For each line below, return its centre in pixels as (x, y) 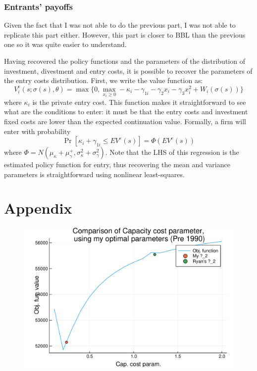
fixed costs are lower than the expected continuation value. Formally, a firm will (125, 121)
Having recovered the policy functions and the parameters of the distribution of (125, 61)
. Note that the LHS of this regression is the (172, 152)
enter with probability (37, 131)
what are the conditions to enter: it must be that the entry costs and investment (126, 112)
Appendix (38, 208)
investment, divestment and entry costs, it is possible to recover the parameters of (128, 70)
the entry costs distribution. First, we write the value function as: (103, 80)
